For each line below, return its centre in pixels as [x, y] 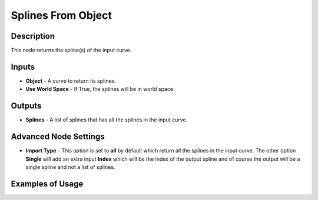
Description [33, 36]
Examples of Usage [47, 184]
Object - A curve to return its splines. [71, 81]
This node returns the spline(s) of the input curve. [71, 50]
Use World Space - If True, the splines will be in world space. [100, 89]
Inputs [23, 67]
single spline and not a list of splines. [70, 167]
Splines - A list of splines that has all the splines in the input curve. [107, 120]
